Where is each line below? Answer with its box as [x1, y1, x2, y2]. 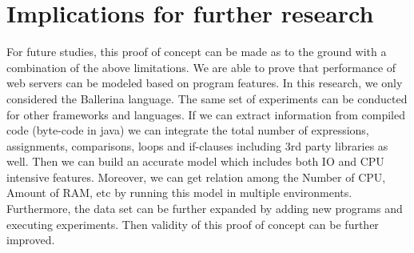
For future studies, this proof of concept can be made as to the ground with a [6, 43, 387, 60]
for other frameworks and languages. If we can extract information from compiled [6, 106, 405, 122]
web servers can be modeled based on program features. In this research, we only [6, 74, 403, 91]
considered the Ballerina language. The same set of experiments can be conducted [6, 90, 408, 106]
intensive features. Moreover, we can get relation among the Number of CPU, [6, 168, 386, 185]
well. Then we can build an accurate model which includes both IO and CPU [6, 153, 384, 170]
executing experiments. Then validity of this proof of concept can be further [6, 215, 379, 232]
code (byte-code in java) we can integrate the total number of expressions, [6, 122, 369, 139]
